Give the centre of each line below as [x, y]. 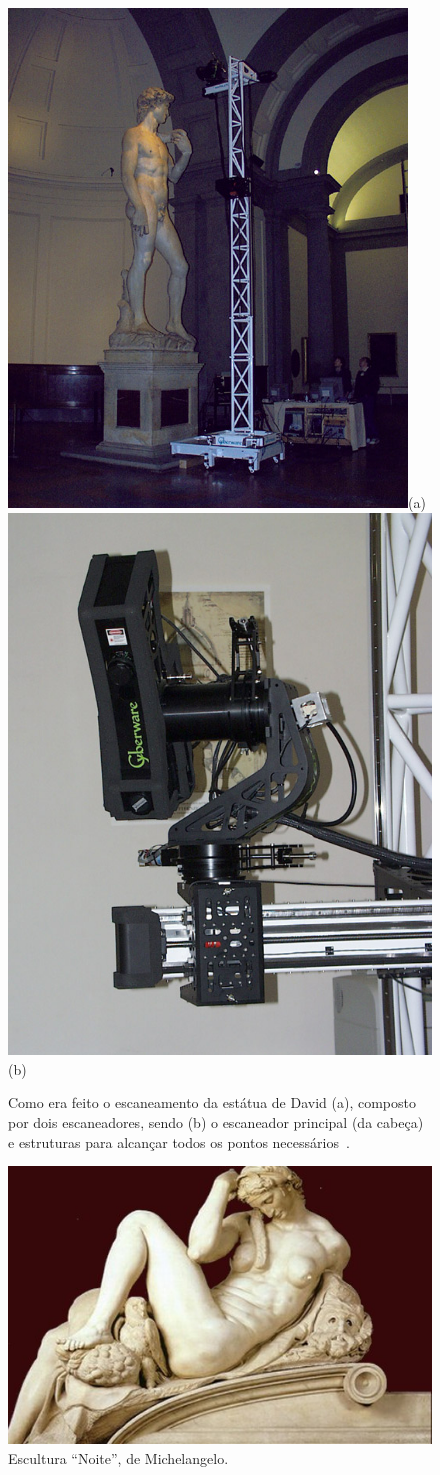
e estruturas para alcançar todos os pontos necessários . [179, 1141]
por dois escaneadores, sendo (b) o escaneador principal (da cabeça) [216, 1121]
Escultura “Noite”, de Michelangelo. [118, 1457]
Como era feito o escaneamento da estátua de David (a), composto [212, 1102]
